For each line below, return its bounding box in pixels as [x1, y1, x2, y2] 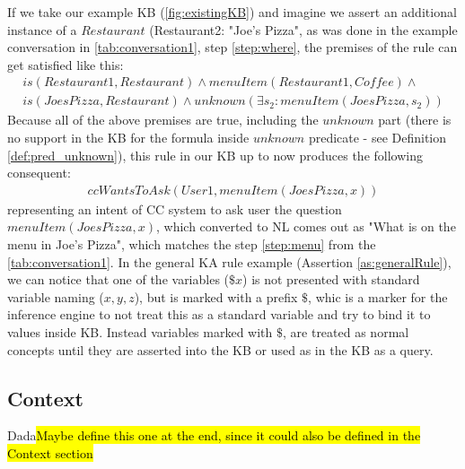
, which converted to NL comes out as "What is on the [156, 217, 456, 236]
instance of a [7, 20, 77, 39]
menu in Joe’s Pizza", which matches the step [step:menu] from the [7, 235, 376, 254]
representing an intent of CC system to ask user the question [7, 199, 342, 218]
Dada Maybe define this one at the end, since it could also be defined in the [7, 426, 421, 445]
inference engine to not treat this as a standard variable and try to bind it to [7, 305, 431, 324]
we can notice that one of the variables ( [7, 270, 230, 289]
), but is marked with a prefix [134, 287, 298, 306]
